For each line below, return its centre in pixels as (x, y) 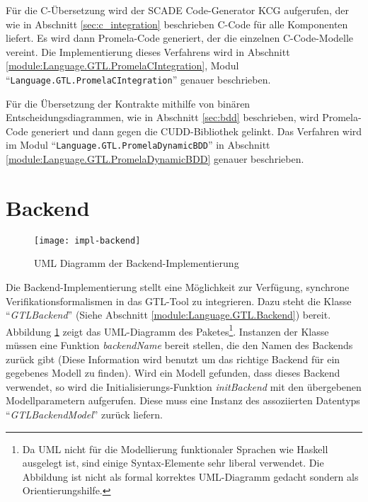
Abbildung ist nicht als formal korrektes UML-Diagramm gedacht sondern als (190, 476)
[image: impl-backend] (87, 240)
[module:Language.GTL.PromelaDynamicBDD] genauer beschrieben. (155, 159)
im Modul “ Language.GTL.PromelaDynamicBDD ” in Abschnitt (138, 145)
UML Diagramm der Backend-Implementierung (137, 263)
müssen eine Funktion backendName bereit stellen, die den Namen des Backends (179, 345)
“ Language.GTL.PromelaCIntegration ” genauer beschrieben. (138, 79)
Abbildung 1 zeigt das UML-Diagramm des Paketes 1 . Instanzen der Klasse (167, 330)
